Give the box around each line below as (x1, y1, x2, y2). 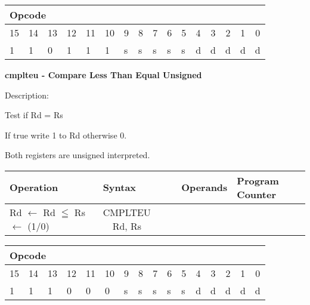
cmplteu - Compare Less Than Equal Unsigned (5, 69, 202, 81)
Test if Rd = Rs (5, 109, 63, 121)
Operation (10, 180, 58, 195)
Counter (237, 187, 276, 201)
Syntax (103, 180, 137, 195)
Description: (5, 88, 49, 101)
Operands (181, 180, 228, 195)
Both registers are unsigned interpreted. (5, 149, 150, 161)
